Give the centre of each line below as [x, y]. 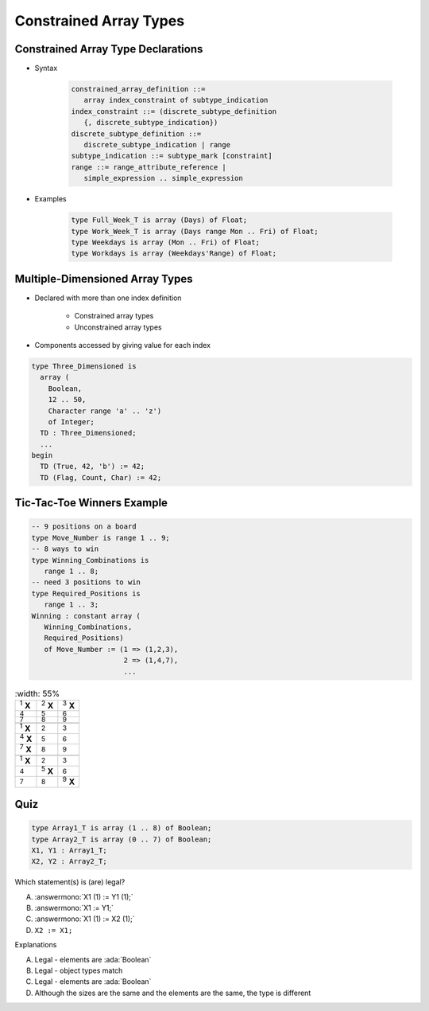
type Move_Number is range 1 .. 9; [100, 538]
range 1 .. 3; [71, 605]
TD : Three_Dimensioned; [88, 433]
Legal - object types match [79, 970]
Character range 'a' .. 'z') [105, 411]
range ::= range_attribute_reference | [149, 167]
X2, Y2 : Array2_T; [69, 861]
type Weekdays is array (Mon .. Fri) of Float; [165, 242]
